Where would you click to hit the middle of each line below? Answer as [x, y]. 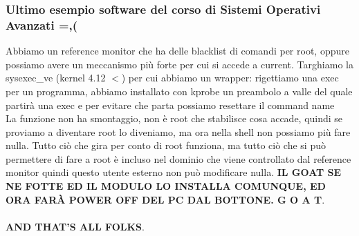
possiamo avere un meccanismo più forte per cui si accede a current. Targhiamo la [179, 64]
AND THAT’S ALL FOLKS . [75, 226]
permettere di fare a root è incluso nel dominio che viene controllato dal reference [178, 158]
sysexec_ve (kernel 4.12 [56, 78]
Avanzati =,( [42, 24]
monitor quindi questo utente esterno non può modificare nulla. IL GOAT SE [174, 172]
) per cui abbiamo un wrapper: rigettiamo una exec [230, 78]
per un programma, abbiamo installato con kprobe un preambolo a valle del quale [179, 91]
